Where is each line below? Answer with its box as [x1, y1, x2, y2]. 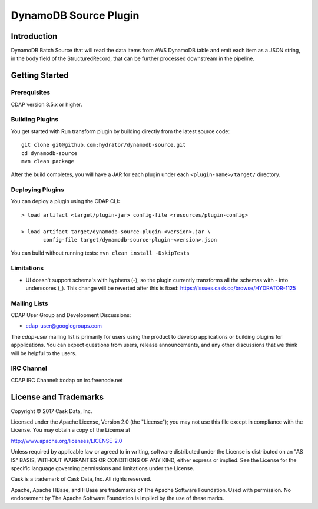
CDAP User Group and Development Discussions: [11, 312, 131, 319]
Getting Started [11, 71, 69, 81]
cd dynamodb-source [21, 150, 78, 156]
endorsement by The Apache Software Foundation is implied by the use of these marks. [11, 495, 224, 502]
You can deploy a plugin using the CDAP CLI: [11, 198, 120, 205]
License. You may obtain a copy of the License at [11, 427, 131, 434]
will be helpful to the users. [11, 349, 77, 356]
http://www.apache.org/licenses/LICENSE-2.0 [11, 437, 122, 444]
